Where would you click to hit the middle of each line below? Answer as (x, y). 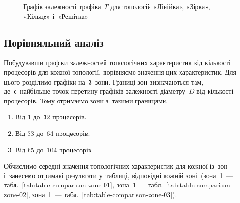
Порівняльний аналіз (54, 42)
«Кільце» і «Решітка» (56, 16)
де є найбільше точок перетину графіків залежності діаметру (95, 91)
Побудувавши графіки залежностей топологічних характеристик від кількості (117, 62)
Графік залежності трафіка (62, 6)
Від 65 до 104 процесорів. (54, 149)
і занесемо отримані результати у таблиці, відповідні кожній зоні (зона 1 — (119, 175)
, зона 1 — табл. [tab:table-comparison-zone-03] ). (102, 194)
